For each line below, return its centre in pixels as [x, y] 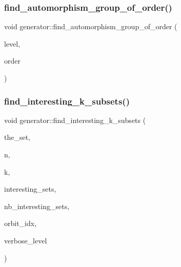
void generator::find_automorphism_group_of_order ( [91, 26]
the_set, [17, 137]
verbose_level [26, 240]
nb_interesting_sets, [37, 206]
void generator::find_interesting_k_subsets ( [75, 120]
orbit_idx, [21, 223]
